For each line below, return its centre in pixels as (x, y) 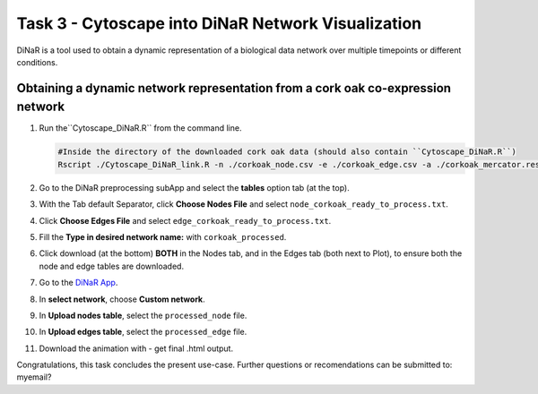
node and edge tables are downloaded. (111, 266)
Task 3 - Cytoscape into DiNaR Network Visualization (219, 23)
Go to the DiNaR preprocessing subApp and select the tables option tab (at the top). (194, 187)
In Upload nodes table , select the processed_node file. (143, 315)
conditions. (37, 62)
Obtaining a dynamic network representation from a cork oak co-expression (234, 88)
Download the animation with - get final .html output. (136, 348)
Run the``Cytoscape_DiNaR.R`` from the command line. (140, 128)
